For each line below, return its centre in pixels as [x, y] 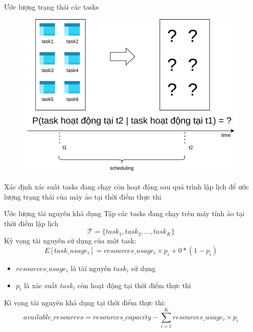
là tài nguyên [91, 268]
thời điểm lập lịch [31, 223]
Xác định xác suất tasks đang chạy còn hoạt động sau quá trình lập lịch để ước [127, 186]
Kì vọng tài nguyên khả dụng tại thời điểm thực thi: [85, 303]
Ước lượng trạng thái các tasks [52, 7]
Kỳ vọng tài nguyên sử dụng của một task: [70, 241]
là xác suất [41, 285]
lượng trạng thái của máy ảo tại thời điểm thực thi [83, 196]
